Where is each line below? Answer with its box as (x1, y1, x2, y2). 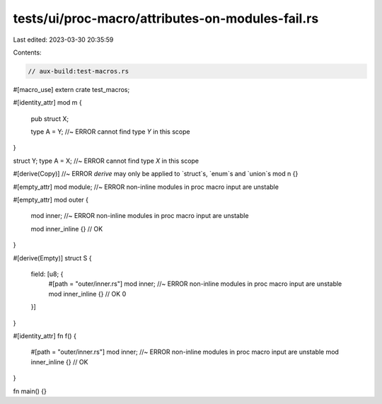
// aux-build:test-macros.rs (28, 67, 129, 75)
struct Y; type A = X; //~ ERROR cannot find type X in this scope (13, 156, 199, 165)
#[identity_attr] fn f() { (13, 331, 77, 340)
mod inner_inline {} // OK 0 (48, 289, 127, 298)
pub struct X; (30, 114, 69, 123)
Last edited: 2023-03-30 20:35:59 (13, 35, 114, 44)
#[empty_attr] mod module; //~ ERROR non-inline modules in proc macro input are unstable (13, 183, 279, 191)
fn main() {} (13, 386, 47, 396)
